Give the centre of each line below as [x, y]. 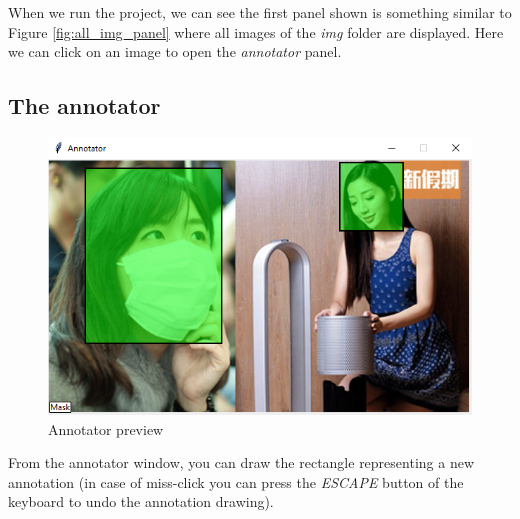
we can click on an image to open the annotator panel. [175, 51]
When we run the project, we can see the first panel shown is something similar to [260, 12]
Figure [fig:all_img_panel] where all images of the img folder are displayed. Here [256, 31]
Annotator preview [106, 428]
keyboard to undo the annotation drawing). [141, 501]
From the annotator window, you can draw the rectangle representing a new [241, 462]
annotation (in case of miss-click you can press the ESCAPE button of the [236, 481]
